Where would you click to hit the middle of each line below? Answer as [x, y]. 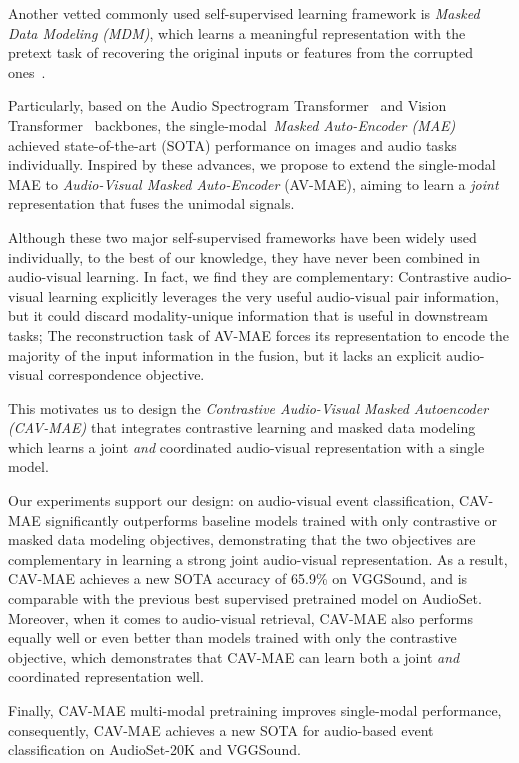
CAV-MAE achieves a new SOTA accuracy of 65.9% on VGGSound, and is [238, 578]
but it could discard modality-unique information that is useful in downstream [248, 315]
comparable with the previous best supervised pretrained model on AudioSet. [245, 598]
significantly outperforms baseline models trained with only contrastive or [271, 519]
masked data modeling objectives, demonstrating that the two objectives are [242, 539]
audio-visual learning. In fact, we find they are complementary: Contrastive [238, 276]
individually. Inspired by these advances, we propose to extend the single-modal [252, 164]
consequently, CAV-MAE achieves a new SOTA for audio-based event [221, 729]
